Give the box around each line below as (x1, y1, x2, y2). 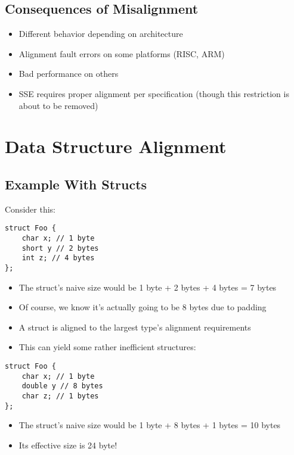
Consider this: (5, 202, 55, 215)
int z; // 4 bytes (21, 254, 95, 263)
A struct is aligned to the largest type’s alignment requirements (18, 320, 251, 333)
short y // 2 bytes (21, 244, 99, 253)
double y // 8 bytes (21, 382, 103, 391)
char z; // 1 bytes (21, 391, 99, 400)
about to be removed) (18, 99, 98, 111)
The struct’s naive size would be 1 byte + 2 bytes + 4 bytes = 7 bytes (18, 281, 277, 293)
